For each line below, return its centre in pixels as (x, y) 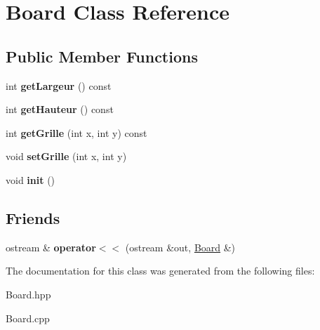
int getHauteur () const (60, 109)
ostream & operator (51, 247)
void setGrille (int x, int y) (66, 156)
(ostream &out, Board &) (180, 247)
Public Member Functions (102, 56)
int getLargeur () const (59, 85)
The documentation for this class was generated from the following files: (160, 271)
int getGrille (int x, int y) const (76, 132)
